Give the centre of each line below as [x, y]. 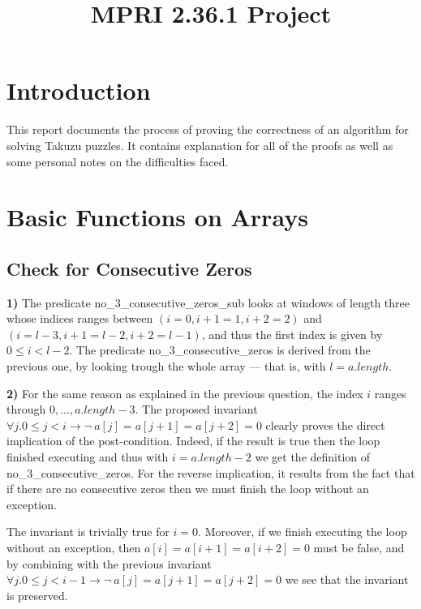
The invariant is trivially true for [88, 532]
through [26, 409]
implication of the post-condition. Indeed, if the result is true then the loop [193, 441]
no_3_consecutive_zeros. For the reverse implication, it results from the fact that [211, 472]
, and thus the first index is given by [292, 334]
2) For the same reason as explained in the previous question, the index [185, 393]
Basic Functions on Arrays [157, 217]
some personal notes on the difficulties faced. [118, 161]
